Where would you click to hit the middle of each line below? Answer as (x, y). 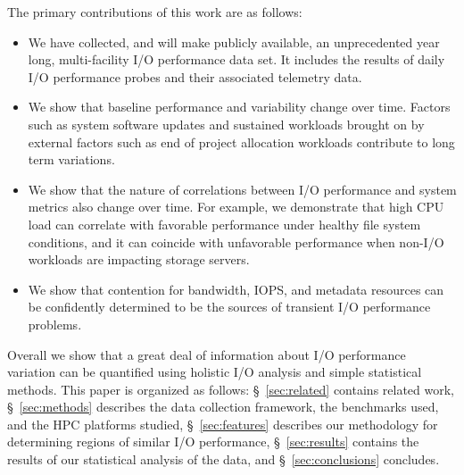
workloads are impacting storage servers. (139, 259)
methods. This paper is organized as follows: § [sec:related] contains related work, (231, 389)
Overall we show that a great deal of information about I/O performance (207, 354)
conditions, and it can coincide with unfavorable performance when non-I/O (236, 242)
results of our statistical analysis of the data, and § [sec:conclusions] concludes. (224, 459)
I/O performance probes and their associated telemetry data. (195, 76)
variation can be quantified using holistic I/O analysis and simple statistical (215, 372)
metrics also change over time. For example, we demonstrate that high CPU (236, 207)
